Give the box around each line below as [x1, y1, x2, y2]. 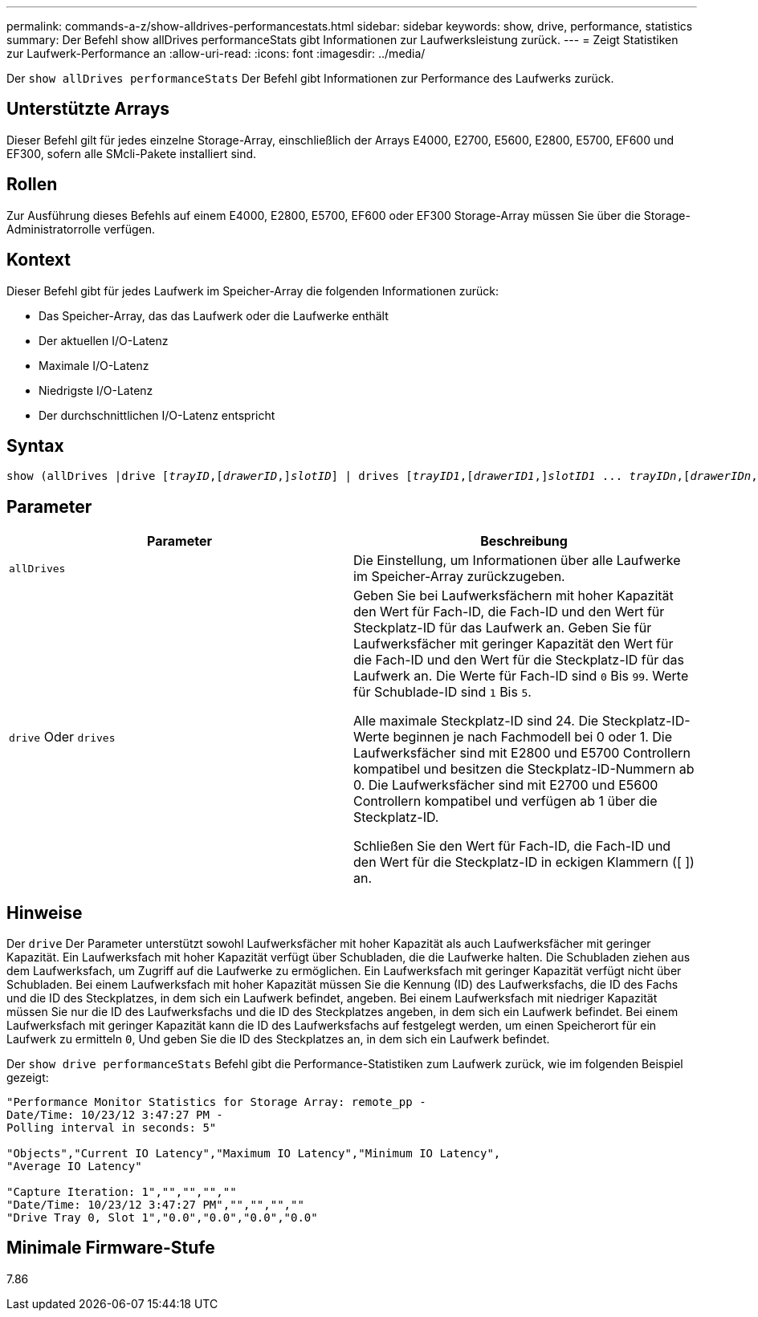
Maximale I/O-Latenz [39, 358, 149, 372]
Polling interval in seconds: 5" [6, 1121, 217, 1135]
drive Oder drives [9, 729, 116, 746]
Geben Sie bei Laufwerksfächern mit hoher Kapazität [353, 587, 674, 604]
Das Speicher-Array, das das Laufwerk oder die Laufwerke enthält [39, 308, 389, 323]
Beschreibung [480, 533, 568, 550]
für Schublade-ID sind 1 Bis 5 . [353, 684, 532, 701]
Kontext [6, 250, 71, 270]
